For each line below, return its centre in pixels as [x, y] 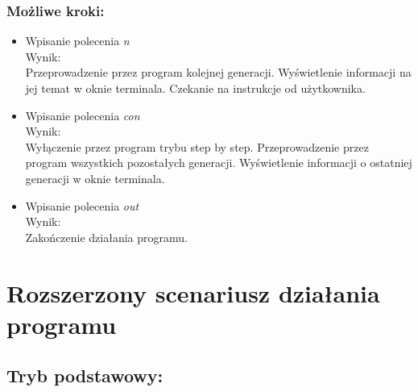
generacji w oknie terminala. [95, 178]
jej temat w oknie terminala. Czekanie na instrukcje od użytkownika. [195, 88]
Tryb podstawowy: [85, 375]
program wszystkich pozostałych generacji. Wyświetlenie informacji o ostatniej [219, 163]
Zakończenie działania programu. [106, 237]
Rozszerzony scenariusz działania [193, 292]
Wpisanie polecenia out [82, 205]
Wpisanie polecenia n [77, 41]
